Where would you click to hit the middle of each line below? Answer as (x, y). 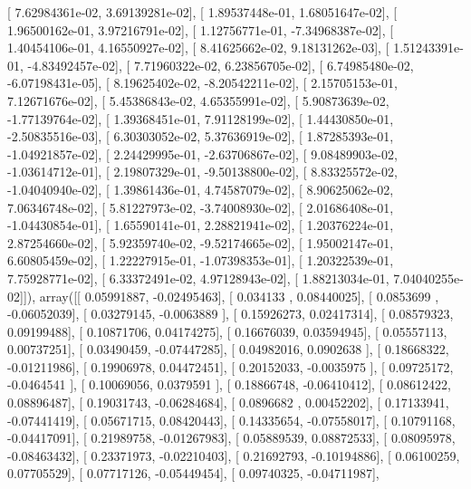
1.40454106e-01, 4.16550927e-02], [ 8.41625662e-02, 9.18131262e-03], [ (198, 48)
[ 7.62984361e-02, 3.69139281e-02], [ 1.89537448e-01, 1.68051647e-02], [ (202, 12)
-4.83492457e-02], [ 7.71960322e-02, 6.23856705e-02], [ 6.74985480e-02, (221, 65)
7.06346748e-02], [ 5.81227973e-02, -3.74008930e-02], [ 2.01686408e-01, (201, 207)
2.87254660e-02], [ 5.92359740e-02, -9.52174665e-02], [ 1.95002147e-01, (201, 242)
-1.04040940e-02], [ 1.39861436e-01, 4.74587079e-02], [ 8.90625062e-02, (201, 189)
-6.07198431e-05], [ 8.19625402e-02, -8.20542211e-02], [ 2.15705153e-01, (202, 83)
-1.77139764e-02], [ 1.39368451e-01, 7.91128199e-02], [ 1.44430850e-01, (201, 118)
